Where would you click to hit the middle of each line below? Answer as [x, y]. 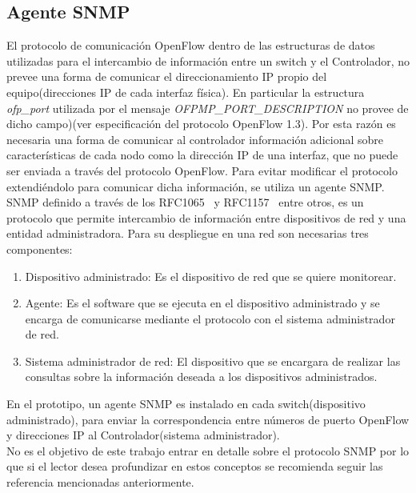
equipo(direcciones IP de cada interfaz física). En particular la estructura [186, 92]
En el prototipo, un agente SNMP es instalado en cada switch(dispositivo [186, 404]
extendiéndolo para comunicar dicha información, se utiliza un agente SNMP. [196, 186]
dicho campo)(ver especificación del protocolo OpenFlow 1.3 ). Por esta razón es [201, 124]
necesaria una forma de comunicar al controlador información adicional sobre [195, 139]
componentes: [40, 249]
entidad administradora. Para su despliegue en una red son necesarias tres [188, 233]
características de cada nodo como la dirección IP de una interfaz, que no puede [202, 155]
